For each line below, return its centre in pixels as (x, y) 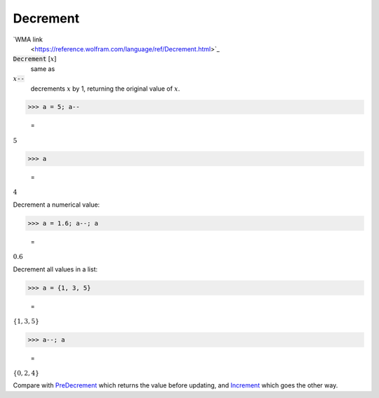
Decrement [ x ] (35, 59)
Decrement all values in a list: (55, 269)
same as (43, 69)
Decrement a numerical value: (56, 205)
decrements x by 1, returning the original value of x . (105, 89)
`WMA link (28, 39)
